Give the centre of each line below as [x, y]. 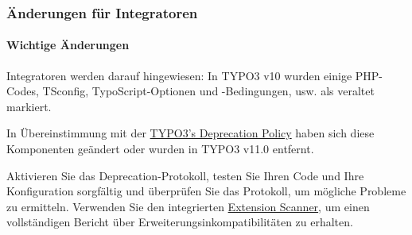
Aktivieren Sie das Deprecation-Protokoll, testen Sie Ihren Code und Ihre [185, 175]
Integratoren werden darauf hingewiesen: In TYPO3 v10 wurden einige [179, 75]
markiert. [29, 106]
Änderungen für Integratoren [102, 12]
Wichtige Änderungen [68, 45]
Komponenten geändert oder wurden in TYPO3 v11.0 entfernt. [160, 149]
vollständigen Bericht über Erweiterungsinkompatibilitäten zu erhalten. [180, 222]
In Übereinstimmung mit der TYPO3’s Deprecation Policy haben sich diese [190, 133]
